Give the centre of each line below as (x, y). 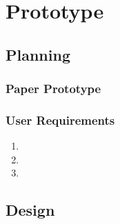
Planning (38, 54)
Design (30, 210)
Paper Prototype (53, 89)
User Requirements (60, 120)
